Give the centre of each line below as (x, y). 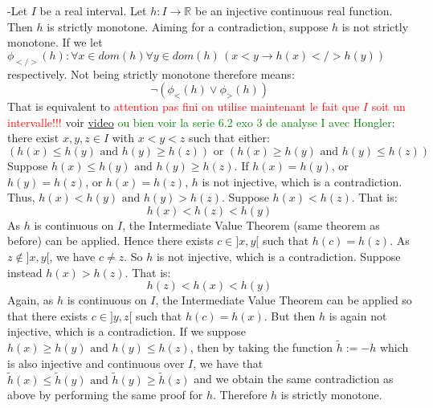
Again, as (31, 300)
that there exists (48, 315)
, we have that (228, 363)
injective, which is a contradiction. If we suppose (127, 331)
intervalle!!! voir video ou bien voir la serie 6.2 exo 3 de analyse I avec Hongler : (201, 122)
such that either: (229, 138)
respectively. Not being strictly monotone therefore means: (151, 73)
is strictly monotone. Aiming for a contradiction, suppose (188, 26)
